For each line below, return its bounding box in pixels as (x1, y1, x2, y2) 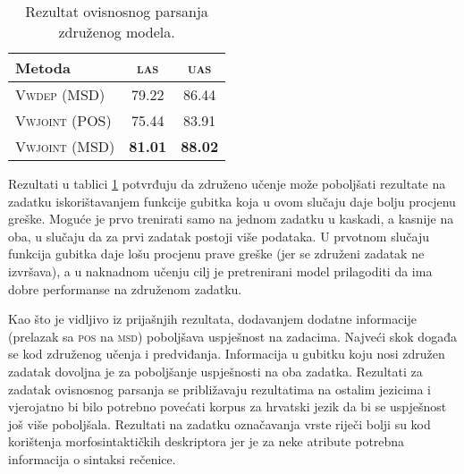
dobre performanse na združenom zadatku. (8, 279, 242, 298)
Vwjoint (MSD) (15, 136, 115, 157)
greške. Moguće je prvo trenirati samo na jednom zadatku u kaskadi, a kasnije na (8, 209, 454, 228)
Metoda (15, 57, 71, 78)
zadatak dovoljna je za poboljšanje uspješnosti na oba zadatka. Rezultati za (8, 361, 423, 380)
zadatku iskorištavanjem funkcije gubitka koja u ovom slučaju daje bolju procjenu (8, 191, 456, 210)
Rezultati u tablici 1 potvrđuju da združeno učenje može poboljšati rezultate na (8, 174, 446, 192)
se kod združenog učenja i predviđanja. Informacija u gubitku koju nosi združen (8, 344, 445, 363)
